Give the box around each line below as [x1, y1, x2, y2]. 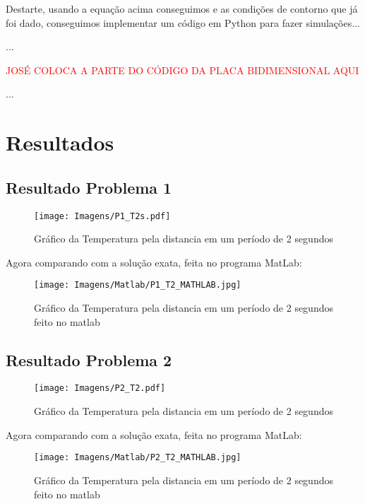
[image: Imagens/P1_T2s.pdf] [34, 211, 171, 221]
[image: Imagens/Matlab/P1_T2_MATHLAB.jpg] [34, 280, 241, 291]
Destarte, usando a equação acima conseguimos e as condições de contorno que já [6, 1, 358, 16]
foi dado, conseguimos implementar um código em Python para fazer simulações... [6, 15, 360, 30]
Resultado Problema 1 [6, 176, 172, 198]
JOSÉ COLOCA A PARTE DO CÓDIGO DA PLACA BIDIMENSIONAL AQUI [6, 62, 359, 77]
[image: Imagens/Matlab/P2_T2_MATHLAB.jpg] [34, 452, 241, 463]
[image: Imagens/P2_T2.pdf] [34, 383, 166, 394]
